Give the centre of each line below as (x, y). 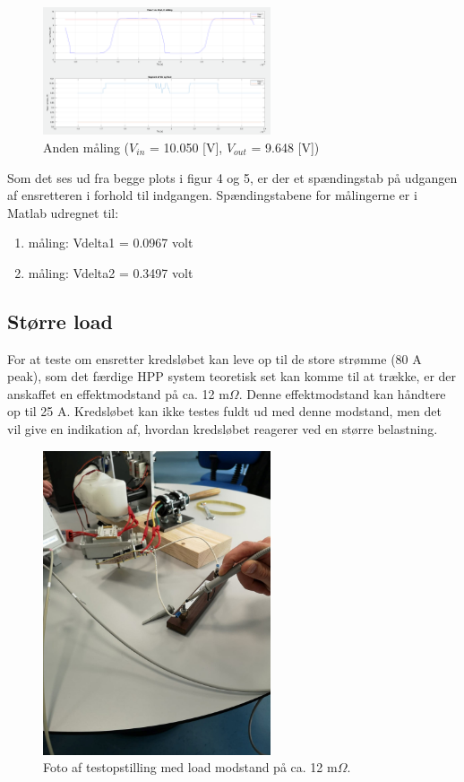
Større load (60, 321)
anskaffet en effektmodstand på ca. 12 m (118, 393)
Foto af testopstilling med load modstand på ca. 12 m (190, 767)
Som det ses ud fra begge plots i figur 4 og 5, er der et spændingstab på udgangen (232, 177)
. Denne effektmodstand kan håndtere (342, 393)
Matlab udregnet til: (63, 212)
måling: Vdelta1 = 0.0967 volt (111, 243)
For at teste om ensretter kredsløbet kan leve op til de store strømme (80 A (215, 358)
